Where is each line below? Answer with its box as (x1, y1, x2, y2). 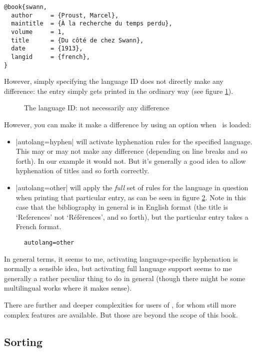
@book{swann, (4, 3, 47, 10)
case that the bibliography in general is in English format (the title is (15, 202, 228, 212)
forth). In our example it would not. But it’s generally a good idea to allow (15, 155, 246, 166)
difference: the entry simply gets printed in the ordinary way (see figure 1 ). (4, 85, 233, 96)
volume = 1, (11, 28, 65, 35)
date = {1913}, (11, 45, 83, 52)
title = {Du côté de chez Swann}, (11, 36, 144, 44)
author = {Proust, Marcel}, (11, 11, 119, 19)
